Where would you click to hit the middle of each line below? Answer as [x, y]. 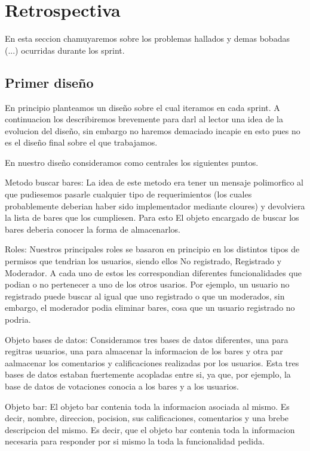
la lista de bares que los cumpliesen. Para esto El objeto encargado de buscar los [152, 217]
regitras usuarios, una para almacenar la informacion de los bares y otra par [144, 351]
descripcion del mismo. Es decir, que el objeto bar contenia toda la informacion [150, 429]
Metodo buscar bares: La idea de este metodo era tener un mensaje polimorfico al [154, 182]
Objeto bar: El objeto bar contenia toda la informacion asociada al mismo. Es [147, 406]
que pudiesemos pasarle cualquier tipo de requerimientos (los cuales [128, 194]
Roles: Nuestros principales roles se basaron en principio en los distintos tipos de [152, 249]
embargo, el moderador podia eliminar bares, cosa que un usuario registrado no [150, 308]
